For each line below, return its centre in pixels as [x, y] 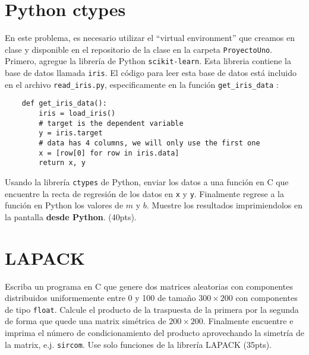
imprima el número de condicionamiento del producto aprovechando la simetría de [154, 332]
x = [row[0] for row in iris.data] [109, 153]
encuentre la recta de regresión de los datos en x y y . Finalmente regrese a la [145, 193]
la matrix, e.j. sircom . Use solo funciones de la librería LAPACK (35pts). [138, 344]
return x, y [62, 163]
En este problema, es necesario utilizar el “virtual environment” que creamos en [150, 38]
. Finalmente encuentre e [248, 321]
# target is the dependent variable [111, 123]
